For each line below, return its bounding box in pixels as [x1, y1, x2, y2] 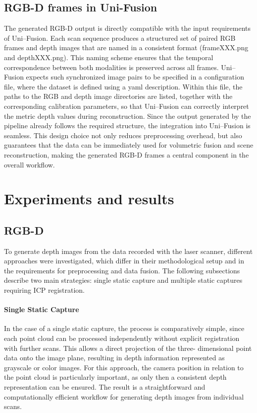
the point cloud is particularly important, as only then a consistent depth [4, 372, 227, 382]
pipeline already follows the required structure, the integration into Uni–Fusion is [4, 120, 251, 131]
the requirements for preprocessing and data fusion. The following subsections [4, 265, 240, 275]
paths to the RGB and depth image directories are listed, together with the [4, 91, 233, 101]
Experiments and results [4, 188, 174, 209]
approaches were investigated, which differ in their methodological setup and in [4, 255, 244, 266]
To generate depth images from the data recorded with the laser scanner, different [4, 246, 253, 256]
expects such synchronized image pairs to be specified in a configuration [26, 72, 244, 82]
